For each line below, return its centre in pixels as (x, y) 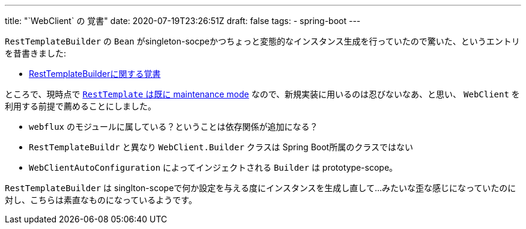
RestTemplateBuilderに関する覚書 (95, 74)
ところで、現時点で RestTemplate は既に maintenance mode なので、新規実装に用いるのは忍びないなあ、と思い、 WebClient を (262, 94)
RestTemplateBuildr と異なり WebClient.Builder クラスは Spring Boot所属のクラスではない (221, 147)
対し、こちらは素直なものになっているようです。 (101, 200)
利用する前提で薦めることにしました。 (80, 106)
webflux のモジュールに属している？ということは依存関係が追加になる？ (174, 127)
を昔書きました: (36, 53)
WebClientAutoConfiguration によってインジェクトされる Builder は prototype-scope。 (213, 167)
